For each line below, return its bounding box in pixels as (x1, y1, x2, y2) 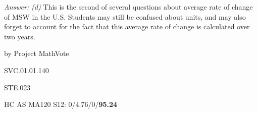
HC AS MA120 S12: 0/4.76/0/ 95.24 (4, 99, 118, 109)
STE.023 (4, 82, 31, 92)
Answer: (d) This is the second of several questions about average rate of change (4, 2, 253, 12)
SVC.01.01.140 (4, 65, 49, 75)
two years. (4, 31, 35, 41)
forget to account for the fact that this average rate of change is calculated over (4, 21, 250, 32)
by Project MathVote (4, 48, 69, 59)
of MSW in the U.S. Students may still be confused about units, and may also (4, 11, 246, 22)
